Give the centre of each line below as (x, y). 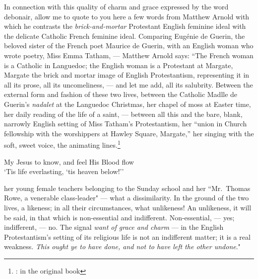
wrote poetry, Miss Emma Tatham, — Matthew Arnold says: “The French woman (129, 55)
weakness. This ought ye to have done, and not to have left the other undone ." (122, 246)
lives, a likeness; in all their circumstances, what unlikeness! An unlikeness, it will (128, 207)
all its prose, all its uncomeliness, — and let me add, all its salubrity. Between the (129, 84)
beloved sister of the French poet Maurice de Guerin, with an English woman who (129, 46)
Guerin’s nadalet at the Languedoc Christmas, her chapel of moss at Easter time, (128, 104)
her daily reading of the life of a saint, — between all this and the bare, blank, (123, 114)
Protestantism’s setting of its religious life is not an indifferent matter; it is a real (127, 236)
